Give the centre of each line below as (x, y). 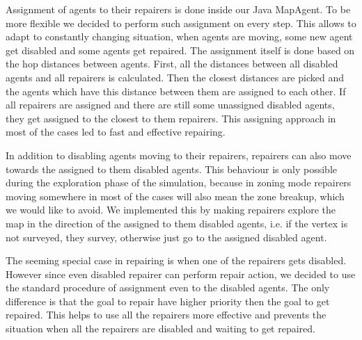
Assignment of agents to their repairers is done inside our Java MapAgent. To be (178, 9)
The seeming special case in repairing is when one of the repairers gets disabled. (176, 260)
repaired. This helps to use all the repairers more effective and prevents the (166, 315)
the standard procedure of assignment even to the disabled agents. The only (168, 288)
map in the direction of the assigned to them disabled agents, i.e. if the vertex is (177, 223)
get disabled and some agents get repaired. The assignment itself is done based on (180, 50)
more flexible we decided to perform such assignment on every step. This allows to (181, 23)
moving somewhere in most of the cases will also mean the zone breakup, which (175, 196)
